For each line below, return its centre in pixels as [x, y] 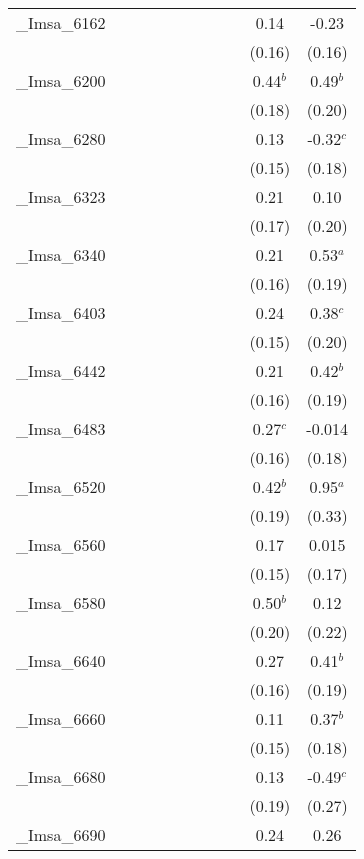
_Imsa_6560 [61, 544]
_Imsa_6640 [61, 660]
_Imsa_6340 [61, 254]
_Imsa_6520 [61, 486]
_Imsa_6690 [61, 834]
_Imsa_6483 [61, 428]
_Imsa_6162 [61, 22]
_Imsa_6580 [61, 602]
